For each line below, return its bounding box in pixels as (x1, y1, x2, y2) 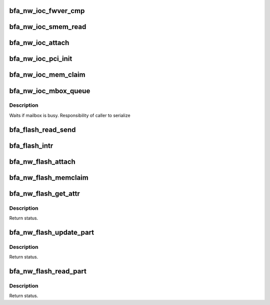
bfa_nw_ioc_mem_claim (9, 71, 85, 79)
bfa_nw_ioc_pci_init (9, 55, 72, 63)
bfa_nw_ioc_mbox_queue (9, 87, 90, 95)
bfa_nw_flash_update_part (9, 228, 94, 236)
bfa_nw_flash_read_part (9, 267, 87, 275)
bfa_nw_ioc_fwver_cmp (9, 7, 85, 15)
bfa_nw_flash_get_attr (9, 189, 80, 198)
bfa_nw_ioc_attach (9, 39, 69, 47)
